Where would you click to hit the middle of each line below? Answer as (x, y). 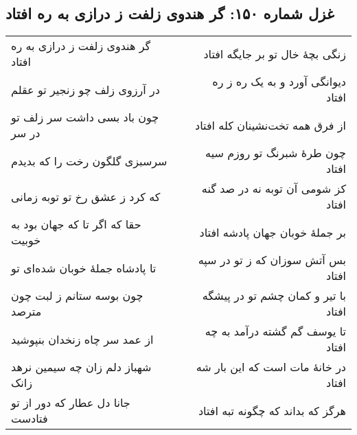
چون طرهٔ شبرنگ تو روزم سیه (276, 153)
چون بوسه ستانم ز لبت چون (77, 296)
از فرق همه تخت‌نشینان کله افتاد (270, 125)
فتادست (30, 419)
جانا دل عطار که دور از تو (71, 403)
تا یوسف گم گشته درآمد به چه (275, 331)
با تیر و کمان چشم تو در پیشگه (274, 296)
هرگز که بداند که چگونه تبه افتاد (272, 410)
